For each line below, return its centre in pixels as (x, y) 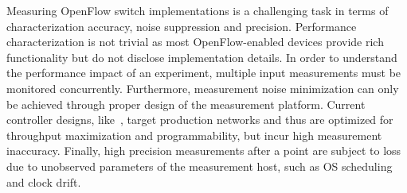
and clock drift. (44, 181)
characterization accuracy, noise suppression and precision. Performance (182, 26)
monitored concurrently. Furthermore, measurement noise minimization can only (203, 88)
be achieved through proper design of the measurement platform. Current (186, 104)
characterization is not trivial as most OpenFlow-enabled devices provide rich (195, 42)
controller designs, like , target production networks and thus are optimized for (200, 120)
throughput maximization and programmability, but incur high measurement (194, 135)
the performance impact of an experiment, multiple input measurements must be (204, 73)
